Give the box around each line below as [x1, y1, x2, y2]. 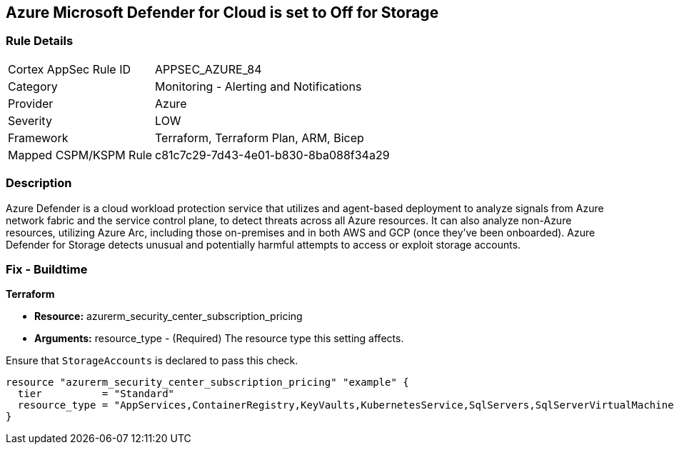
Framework [8, 130, 69, 145]
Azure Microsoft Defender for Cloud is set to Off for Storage [6, 4, 439, 21]
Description [6, 176, 72, 191]
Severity [8, 113, 52, 128]
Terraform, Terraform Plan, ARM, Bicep [155, 130, 364, 145]
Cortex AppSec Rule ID [8, 61, 131, 76]
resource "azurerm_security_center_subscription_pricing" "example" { [6, 376, 409, 389]
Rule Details [6, 34, 74, 49]
